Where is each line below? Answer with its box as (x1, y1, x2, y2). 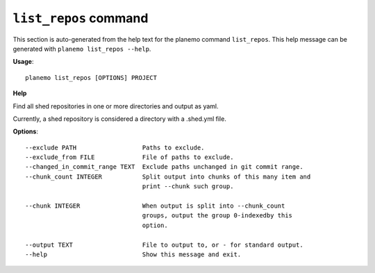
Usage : (12, 58, 34, 66)
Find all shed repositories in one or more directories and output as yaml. (12, 101, 219, 110)
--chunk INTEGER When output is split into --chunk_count (25, 202, 285, 210)
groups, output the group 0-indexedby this (142, 212, 293, 220)
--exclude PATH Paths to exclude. (25, 143, 205, 151)
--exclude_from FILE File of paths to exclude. (25, 154, 234, 161)
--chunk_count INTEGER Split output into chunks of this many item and (25, 172, 311, 181)
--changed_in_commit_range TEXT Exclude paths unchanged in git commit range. (25, 163, 303, 171)
